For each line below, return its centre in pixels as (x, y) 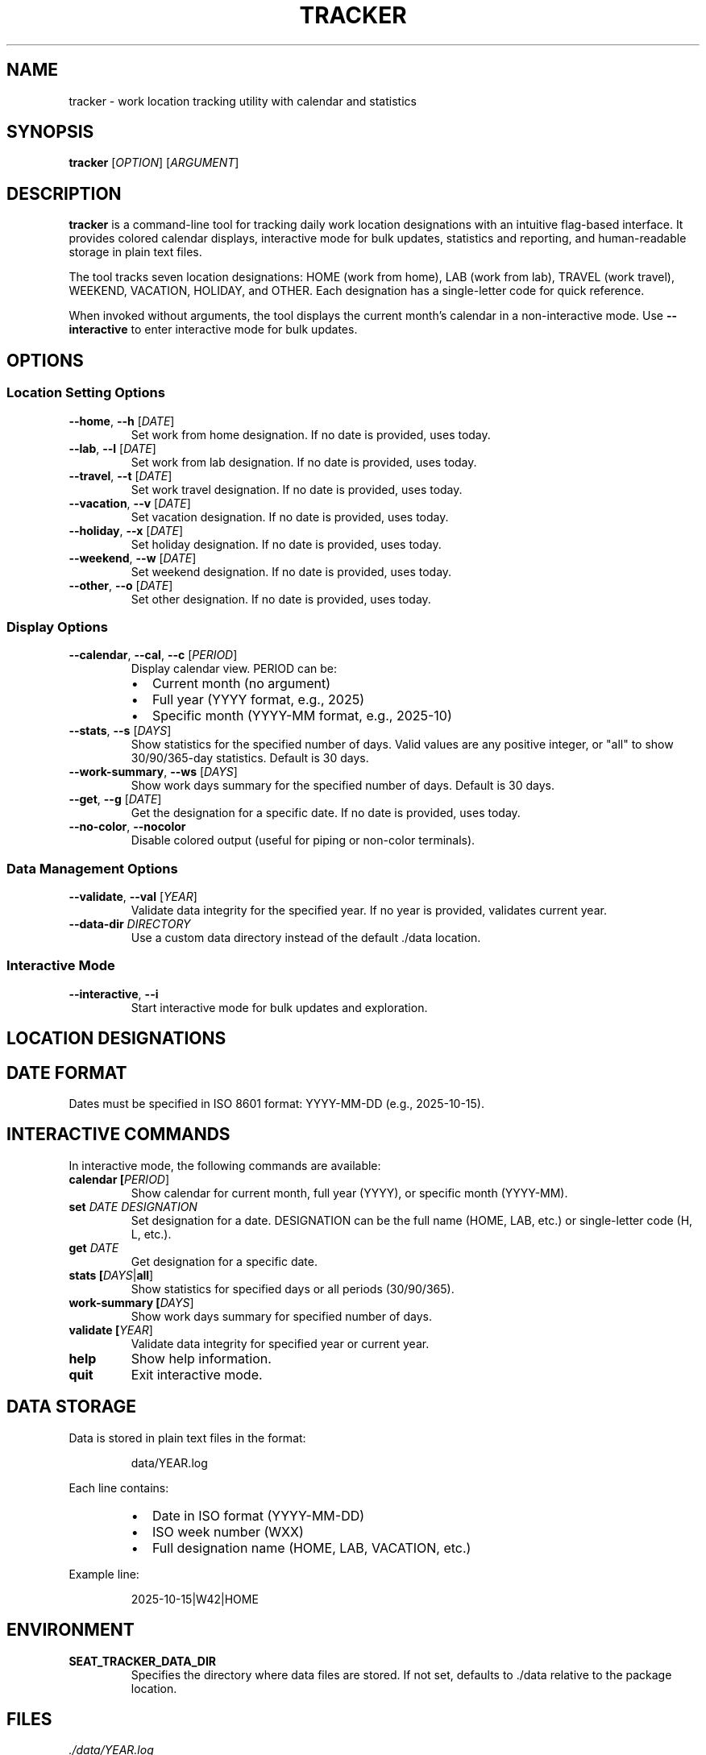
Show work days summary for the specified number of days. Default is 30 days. (343, 786)
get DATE (94, 1247)
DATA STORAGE (72, 1407)
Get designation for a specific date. (224, 1261)
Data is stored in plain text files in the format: (187, 1438)
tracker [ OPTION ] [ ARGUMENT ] (154, 163)
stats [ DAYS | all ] (111, 1275)
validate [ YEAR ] (111, 1330)
